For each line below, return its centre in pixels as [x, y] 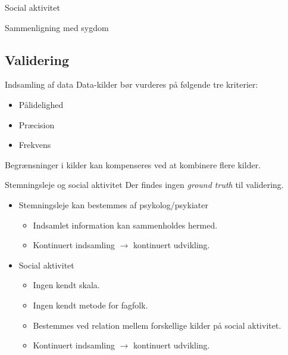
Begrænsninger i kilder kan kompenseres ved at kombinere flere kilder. [133, 164]
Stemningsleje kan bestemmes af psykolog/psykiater [113, 204]
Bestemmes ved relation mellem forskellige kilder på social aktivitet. [157, 325]
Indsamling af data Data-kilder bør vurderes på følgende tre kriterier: [132, 84]
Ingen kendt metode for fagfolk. [90, 305]
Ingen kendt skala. [66, 285]
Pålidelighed [41, 104]
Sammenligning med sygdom [57, 27]
